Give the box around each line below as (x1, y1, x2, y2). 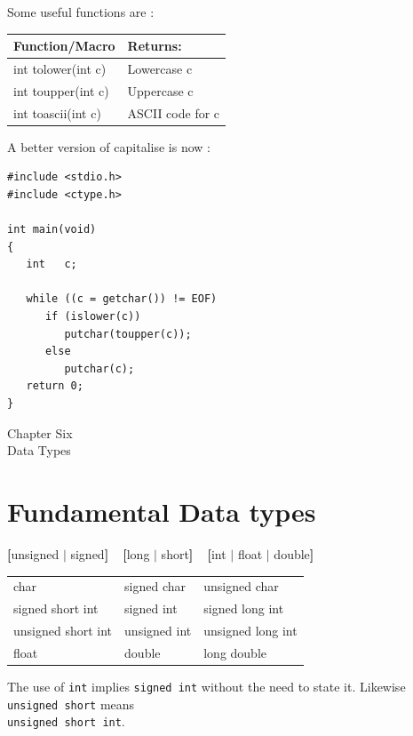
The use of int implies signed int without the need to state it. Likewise (7, 676, 406, 695)
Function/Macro (13, 36, 115, 55)
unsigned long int (203, 620, 298, 639)
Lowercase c (127, 59, 193, 77)
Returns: (127, 36, 182, 55)
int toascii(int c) (13, 103, 101, 122)
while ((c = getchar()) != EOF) (26, 292, 218, 306)
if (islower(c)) (44, 310, 141, 324)
